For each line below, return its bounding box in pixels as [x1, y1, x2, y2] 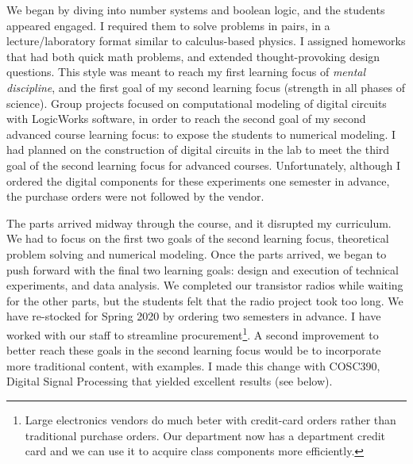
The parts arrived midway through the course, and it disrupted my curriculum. [6, 214, 392, 231]
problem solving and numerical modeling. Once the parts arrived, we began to [6, 245, 387, 262]
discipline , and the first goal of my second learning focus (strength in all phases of [6, 79, 405, 95]
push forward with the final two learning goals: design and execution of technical [6, 261, 399, 278]
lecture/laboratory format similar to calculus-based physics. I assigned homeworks [6, 33, 406, 49]
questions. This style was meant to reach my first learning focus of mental [6, 63, 366, 80]
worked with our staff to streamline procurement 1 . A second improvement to [6, 324, 379, 343]
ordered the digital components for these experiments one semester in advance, [6, 172, 390, 189]
